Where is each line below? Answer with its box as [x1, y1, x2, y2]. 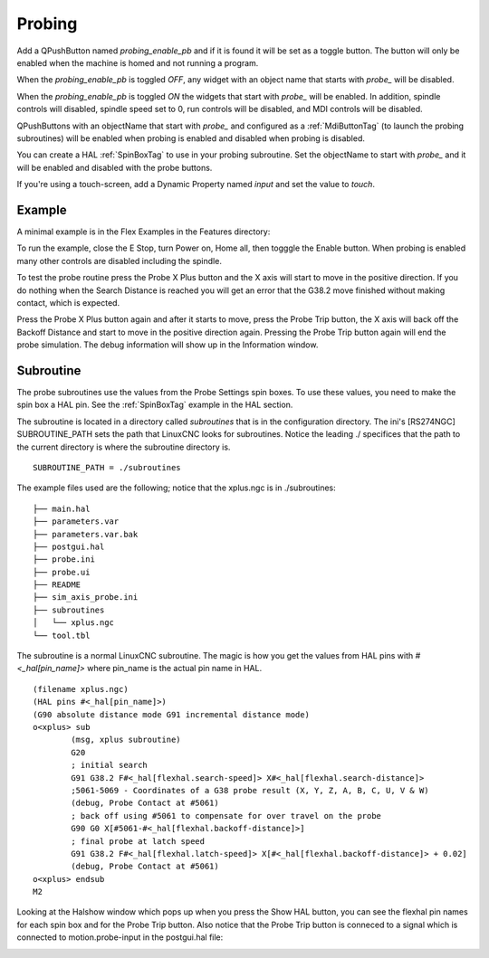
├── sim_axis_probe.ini [33, 593, 139, 602]
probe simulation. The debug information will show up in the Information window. [16, 339, 319, 350]
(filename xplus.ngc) [33, 684, 129, 694]
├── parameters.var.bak [33, 529, 139, 539]
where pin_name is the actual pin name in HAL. [86, 663, 263, 674]
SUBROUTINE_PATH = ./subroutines [33, 462, 181, 472]
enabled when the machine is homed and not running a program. [16, 57, 259, 68]
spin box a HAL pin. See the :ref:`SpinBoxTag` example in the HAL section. [16, 399, 293, 411]
